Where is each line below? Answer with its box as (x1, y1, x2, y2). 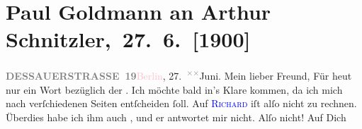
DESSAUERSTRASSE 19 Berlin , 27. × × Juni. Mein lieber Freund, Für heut (6, 66, 352, 82)
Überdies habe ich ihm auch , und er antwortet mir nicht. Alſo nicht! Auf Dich (6, 109, 346, 124)
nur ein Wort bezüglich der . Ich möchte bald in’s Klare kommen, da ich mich (6, 82, 343, 97)
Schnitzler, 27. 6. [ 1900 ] (6, 25, 251, 54)
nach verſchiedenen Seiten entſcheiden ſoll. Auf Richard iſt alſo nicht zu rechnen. (6, 96, 357, 111)
